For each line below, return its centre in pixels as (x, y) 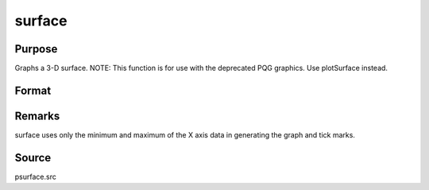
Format (33, 90)
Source (33, 158)
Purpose (36, 49)
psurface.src (36, 176)
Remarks (37, 116)
